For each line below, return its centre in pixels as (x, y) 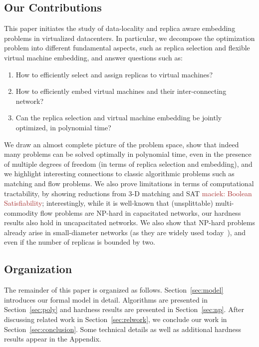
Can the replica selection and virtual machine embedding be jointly (119, 118)
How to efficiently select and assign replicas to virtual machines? (114, 74)
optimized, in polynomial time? (63, 127)
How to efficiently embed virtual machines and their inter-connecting (121, 91)
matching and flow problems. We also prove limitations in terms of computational (129, 183)
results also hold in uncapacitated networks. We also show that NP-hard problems (129, 222)
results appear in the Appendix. (53, 339)
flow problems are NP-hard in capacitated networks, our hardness (140, 212)
